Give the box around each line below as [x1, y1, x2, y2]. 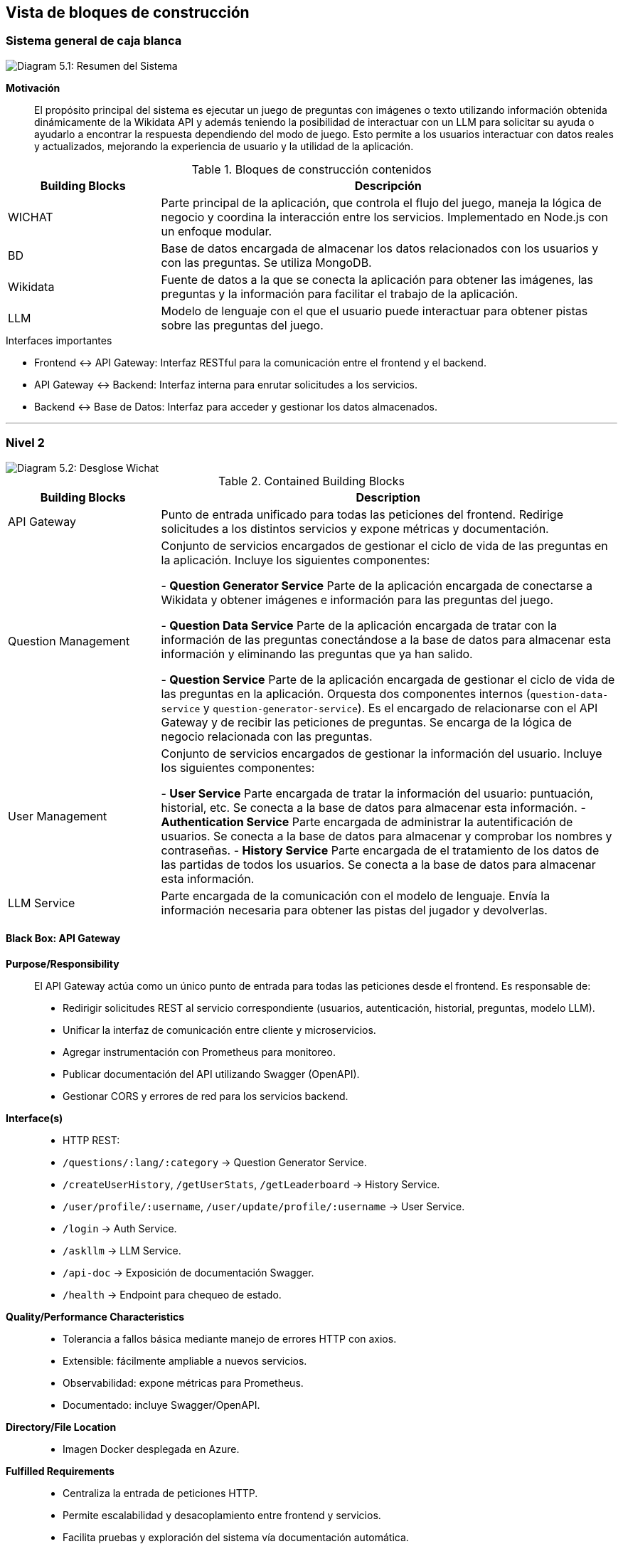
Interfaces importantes [6, 334, 112, 347]
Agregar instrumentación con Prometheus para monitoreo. [63, 1045, 336, 1058]
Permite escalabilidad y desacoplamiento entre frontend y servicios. [63, 1508, 381, 1521]
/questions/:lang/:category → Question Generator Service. [63, 1156, 367, 1168]
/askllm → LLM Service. [63, 1244, 181, 1257]
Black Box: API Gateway [6, 932, 121, 945]
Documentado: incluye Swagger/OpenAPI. [63, 1398, 260, 1411]
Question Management [8, 633, 130, 648]
